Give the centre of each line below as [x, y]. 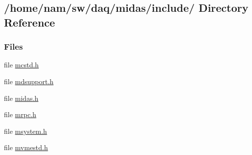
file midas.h [21, 98]
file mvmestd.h [26, 147]
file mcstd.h [21, 65]
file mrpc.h [20, 114]
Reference [29, 22]
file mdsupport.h [29, 81]
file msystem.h [26, 131]
